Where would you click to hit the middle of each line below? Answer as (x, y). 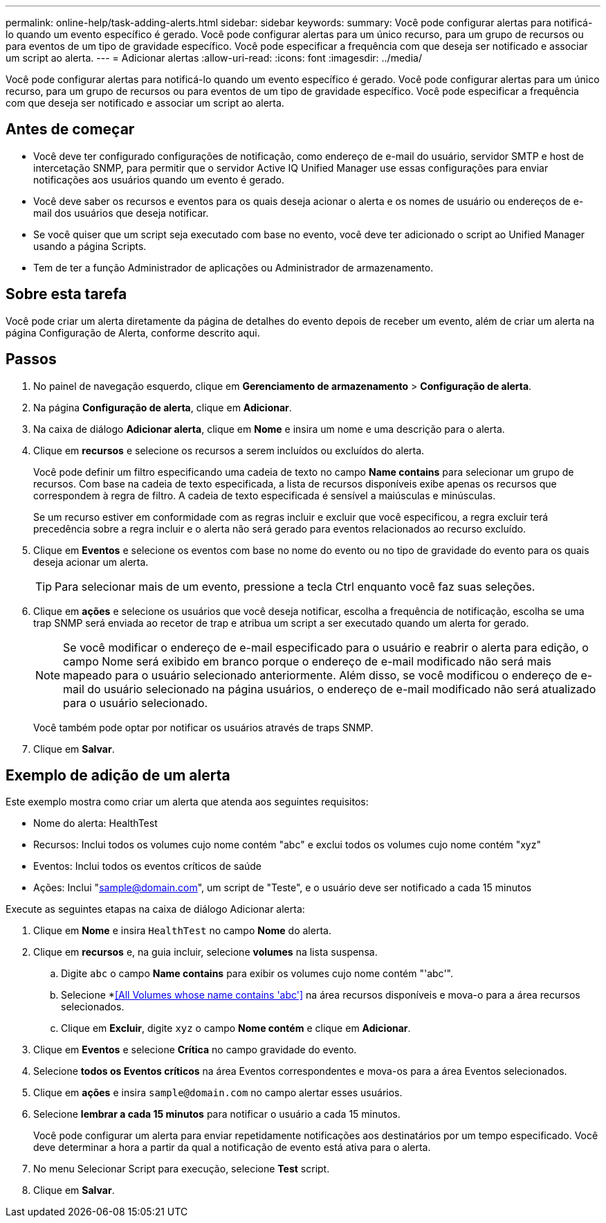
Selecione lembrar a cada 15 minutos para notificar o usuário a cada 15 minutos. (217, 1114)
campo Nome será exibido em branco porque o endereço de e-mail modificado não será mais (307, 661)
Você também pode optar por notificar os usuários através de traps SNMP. (203, 727)
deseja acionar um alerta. (91, 562)
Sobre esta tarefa (66, 294)
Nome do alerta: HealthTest (95, 823)
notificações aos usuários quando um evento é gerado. (159, 179)
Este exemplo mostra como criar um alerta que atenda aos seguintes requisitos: (187, 802)
